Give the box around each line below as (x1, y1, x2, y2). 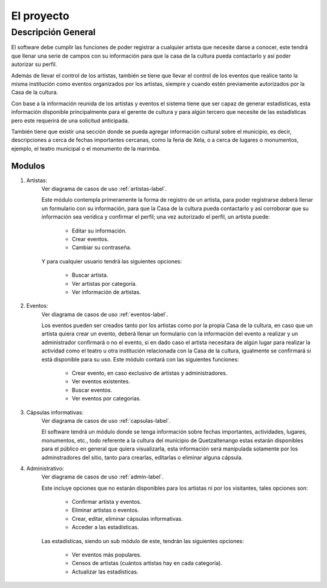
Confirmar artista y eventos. (71, 498, 142, 506)
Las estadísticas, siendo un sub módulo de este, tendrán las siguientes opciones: (41, 537, 245, 544)
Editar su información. (71, 227, 127, 234)
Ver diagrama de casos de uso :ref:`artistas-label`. (41, 185, 167, 192)
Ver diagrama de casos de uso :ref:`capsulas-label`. (41, 417, 171, 424)
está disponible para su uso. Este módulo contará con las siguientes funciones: (41, 355, 239, 363)
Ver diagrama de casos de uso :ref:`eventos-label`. (41, 311, 168, 318)
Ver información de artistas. (71, 288, 142, 296)
